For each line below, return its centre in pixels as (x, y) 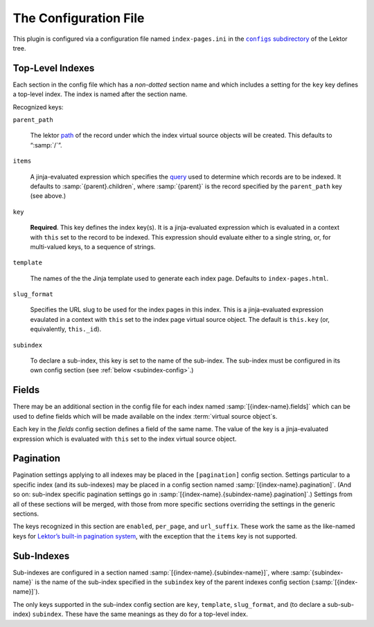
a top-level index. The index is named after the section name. (100, 94)
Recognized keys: (38, 107)
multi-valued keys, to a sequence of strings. (93, 246)
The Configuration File (79, 18)
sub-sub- (341, 604)
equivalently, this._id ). (66, 329)
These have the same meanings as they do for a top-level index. (157, 614)
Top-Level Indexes (54, 68)
